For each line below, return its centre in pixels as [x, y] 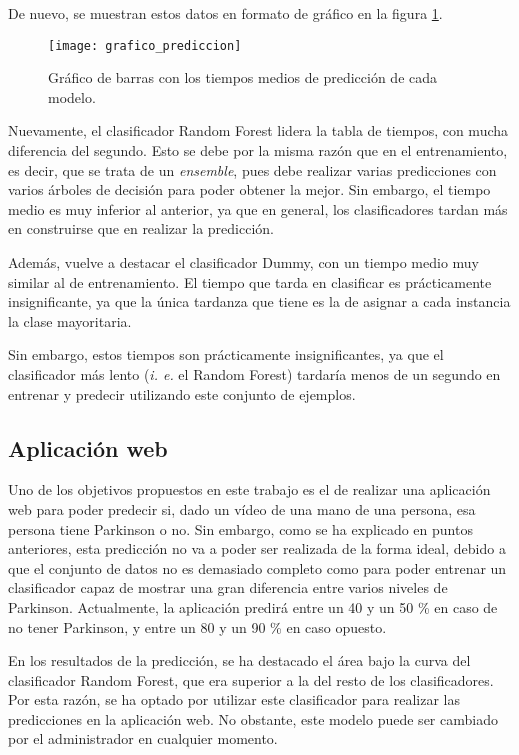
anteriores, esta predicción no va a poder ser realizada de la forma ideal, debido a [257, 548]
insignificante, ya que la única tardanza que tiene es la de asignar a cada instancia [259, 301]
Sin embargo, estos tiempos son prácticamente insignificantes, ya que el [226, 354]
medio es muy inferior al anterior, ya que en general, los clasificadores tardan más [258, 208]
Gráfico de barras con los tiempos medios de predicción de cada [243, 77]
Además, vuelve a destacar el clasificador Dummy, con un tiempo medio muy [244, 262]
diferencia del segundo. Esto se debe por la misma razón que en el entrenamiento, [258, 150]
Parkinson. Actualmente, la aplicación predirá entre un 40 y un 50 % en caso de [253, 606]
